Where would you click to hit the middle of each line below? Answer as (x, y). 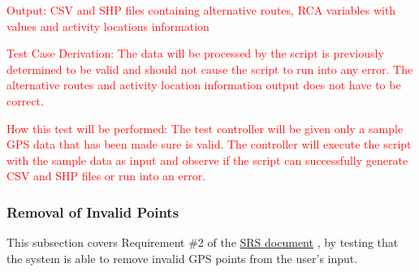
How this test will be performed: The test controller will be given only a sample (205, 128)
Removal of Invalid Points (93, 212)
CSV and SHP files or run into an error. (106, 176)
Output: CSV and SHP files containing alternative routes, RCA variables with (201, 10)
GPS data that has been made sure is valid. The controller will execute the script (209, 144)
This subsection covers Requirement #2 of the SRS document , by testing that (203, 242)
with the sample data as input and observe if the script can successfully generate (207, 160)
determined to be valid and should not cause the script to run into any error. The (210, 69)
